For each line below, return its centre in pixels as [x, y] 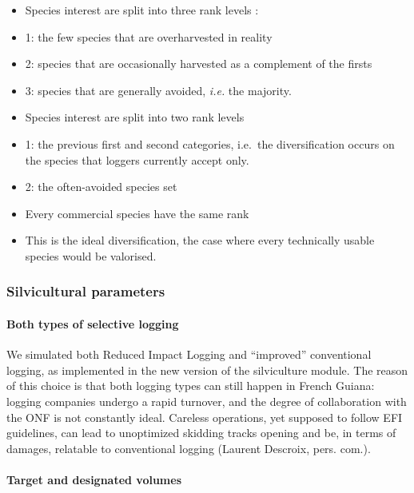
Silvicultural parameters [86, 291]
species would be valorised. [91, 255]
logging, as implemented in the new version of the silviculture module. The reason [207, 370]
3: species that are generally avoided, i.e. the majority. [158, 90]
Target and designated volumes [94, 479]
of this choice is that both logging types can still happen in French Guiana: [191, 386]
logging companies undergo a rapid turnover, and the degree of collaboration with [207, 401]
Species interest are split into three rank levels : [142, 10]
